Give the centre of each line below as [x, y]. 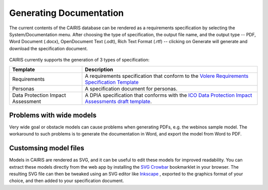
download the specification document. [48, 48]
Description [99, 69]
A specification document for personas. [131, 88]
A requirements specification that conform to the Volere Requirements [167, 76]
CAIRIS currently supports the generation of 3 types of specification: [79, 60]
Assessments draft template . [119, 101]
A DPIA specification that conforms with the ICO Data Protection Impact [169, 95]
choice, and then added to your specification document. [67, 181]
